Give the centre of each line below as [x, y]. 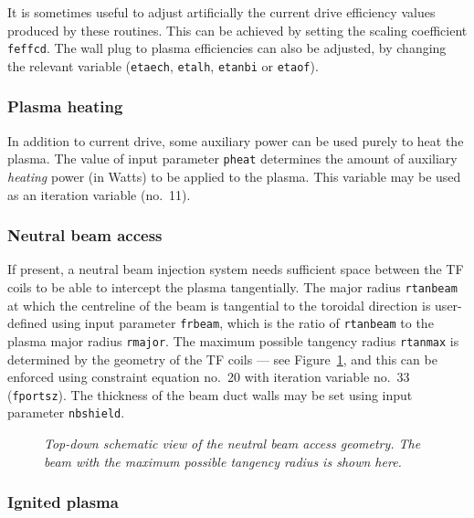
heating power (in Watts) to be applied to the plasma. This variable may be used [234, 176]
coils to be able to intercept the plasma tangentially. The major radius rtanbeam [232, 286]
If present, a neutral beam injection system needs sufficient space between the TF [236, 269]
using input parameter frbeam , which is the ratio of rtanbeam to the [242, 323]
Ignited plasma [63, 502]
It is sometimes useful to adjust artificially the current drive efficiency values [221, 12]
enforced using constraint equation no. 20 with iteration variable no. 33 [209, 377]
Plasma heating [65, 106]
